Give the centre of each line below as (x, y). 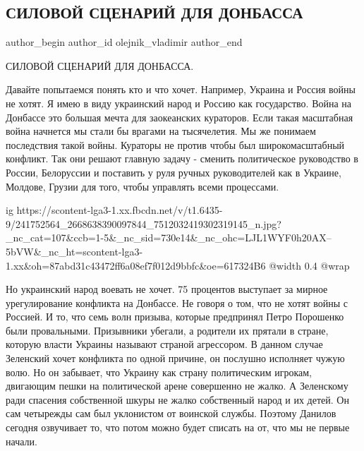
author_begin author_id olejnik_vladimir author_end (124, 42)
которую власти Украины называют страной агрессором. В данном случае (164, 344)
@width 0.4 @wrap (309, 265)
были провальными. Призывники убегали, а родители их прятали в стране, (167, 330)
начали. (22, 441)
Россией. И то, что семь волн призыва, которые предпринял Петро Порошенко (175, 317)
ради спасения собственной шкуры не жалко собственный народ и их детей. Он (177, 399)
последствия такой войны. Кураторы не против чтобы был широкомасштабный (175, 144)
